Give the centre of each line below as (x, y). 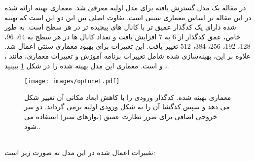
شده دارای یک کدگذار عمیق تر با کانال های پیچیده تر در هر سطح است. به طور (120, 27)
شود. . (33, 126)
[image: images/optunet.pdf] (72, 81)
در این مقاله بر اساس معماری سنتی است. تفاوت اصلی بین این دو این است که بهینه (128, 17)
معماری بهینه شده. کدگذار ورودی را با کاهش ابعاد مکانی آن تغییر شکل (128, 97)
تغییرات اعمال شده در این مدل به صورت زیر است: (80, 152)
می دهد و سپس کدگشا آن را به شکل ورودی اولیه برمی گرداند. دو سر (127, 107)
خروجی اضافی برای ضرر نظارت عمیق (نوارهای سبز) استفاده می (121, 116)
